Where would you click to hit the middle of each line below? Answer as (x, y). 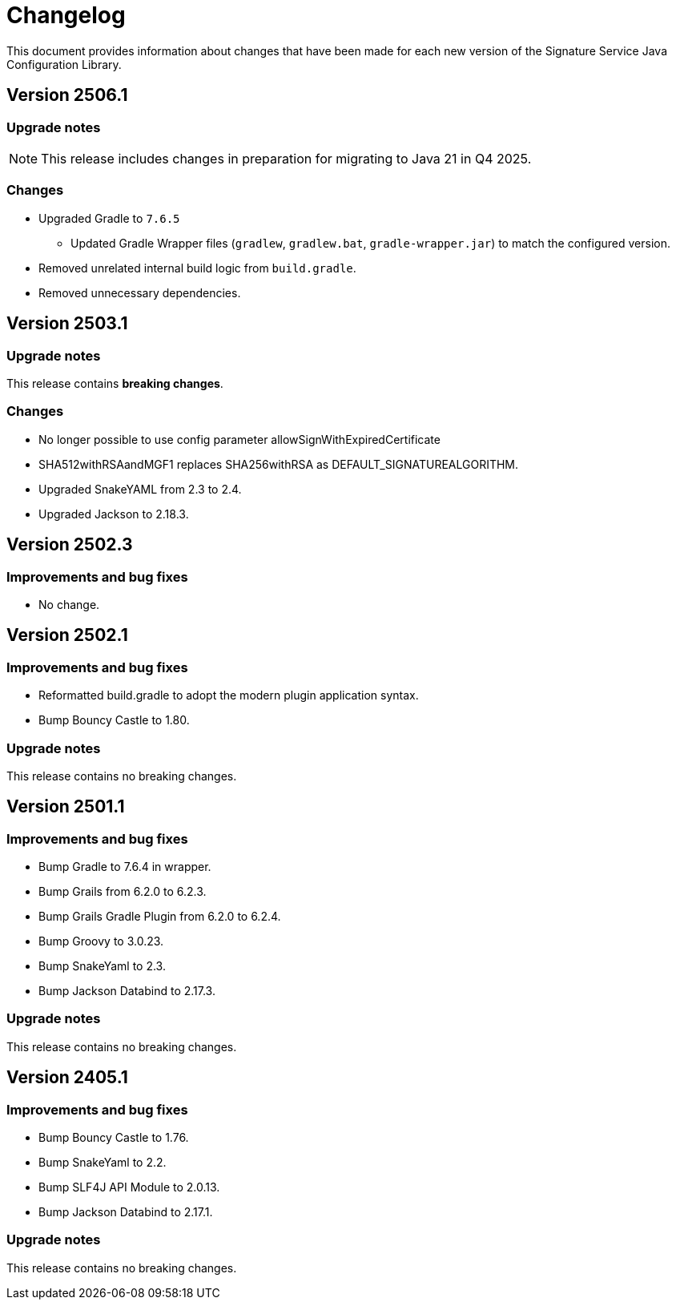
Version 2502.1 (67, 635)
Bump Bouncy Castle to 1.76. (114, 1138)
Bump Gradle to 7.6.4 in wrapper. (125, 867)
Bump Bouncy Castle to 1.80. (114, 720)
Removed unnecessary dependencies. (140, 292)
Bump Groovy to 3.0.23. (101, 941)
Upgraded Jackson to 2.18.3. (114, 514)
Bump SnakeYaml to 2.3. (102, 966)
